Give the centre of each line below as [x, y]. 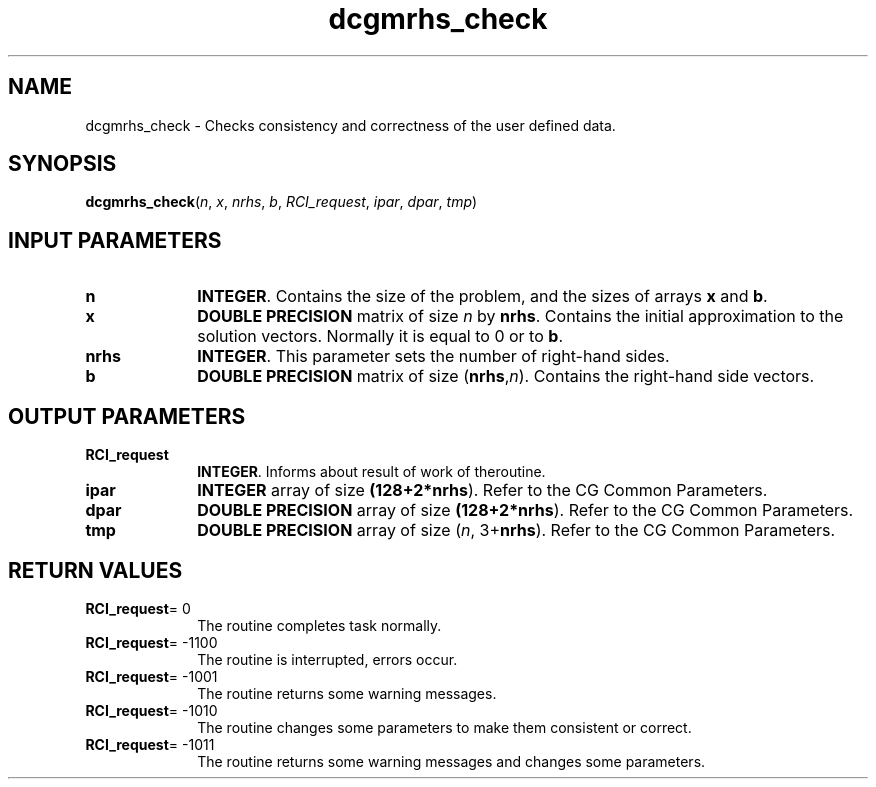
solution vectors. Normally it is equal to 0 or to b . [380, 336]
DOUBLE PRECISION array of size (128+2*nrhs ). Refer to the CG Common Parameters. [525, 510]
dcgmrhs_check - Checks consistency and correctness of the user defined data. [350, 125]
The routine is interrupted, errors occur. [327, 659]
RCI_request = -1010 [151, 710]
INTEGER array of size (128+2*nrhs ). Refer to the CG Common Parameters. [482, 490]
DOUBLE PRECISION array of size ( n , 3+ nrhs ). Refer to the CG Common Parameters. [516, 530]
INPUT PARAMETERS [115, 240]
